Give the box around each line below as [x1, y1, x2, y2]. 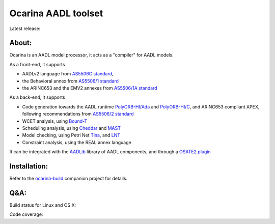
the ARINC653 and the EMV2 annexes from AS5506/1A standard [22, 85, 157, 91]
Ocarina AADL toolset [9, 8, 103, 19]
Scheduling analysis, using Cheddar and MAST [22, 125, 121, 131]
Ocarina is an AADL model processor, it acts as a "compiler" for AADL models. [9, 52, 174, 58]
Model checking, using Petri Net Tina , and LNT [22, 132, 121, 138]
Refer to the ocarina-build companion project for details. [9, 176, 128, 182]
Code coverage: [9, 211, 43, 217]
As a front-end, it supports [9, 61, 65, 67]
